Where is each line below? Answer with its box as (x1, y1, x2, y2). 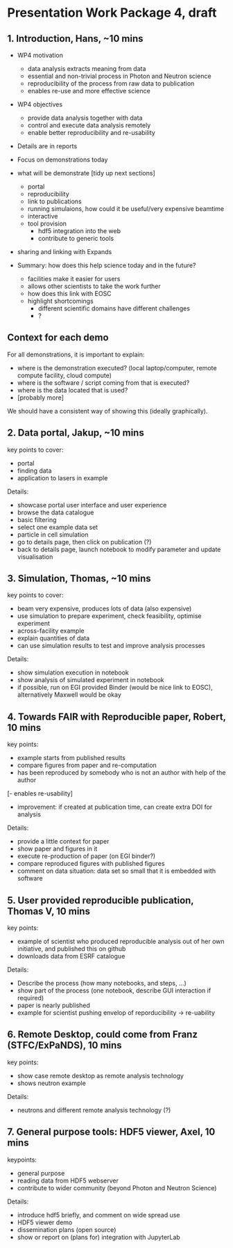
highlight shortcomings (27, 297, 94, 305)
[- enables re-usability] (7, 789, 73, 798)
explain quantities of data (17, 634, 90, 642)
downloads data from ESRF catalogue (17, 952, 126, 961)
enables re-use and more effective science (27, 87, 150, 95)
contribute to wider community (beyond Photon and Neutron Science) (17, 1183, 217, 1192)
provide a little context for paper (17, 837, 110, 846)
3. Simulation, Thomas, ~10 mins (7, 573, 151, 585)
